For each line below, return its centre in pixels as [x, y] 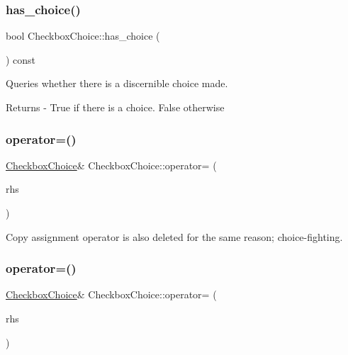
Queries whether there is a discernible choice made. [117, 83]
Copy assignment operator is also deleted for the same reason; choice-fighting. [174, 236]
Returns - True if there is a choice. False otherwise [115, 107]
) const [21, 59]
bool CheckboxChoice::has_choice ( [83, 36]
